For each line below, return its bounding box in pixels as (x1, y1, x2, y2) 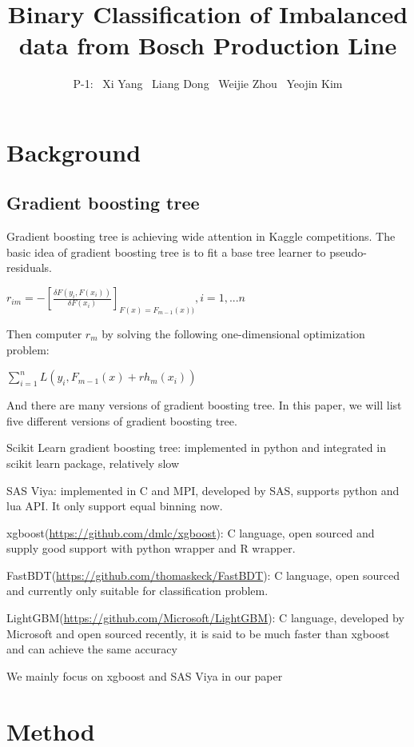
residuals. (6, 259, 52, 276)
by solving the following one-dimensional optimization (102, 325, 365, 342)
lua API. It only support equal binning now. (6, 497, 223, 514)
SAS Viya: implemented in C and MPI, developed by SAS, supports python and (6, 481, 400, 498)
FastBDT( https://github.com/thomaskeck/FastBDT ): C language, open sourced (6, 566, 400, 583)
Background (6, 135, 141, 168)
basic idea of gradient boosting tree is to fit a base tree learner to (6, 243, 326, 260)
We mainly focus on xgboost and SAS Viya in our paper (6, 667, 283, 684)
